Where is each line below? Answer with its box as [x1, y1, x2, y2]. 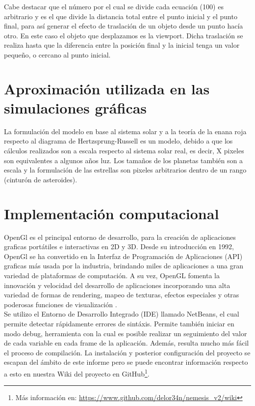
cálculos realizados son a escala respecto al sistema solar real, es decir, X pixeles [4, 145, 244, 156]
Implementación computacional [4, 203, 219, 223]
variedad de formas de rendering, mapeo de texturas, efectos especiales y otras [4, 290, 239, 300]
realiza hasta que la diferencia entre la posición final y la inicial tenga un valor [4, 40, 240, 50]
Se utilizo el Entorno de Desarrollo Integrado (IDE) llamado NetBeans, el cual [4, 309, 239, 319]
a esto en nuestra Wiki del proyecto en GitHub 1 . [4, 367, 150, 378]
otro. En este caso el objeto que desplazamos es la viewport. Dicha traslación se [4, 30, 243, 40]
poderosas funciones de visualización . [4, 299, 117, 309]
